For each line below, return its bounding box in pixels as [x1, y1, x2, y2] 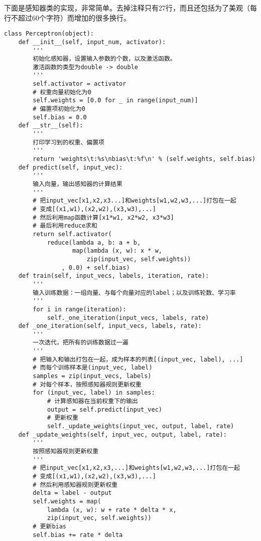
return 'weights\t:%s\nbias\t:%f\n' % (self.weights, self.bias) [33, 155, 256, 163]
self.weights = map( [33, 497, 101, 505]
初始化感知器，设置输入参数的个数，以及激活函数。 [33, 55, 176, 63]
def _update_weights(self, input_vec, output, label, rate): [18, 431, 227, 438]
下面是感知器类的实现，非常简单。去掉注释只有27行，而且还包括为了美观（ [4, 3, 250, 13]
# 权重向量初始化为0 [33, 88, 91, 96]
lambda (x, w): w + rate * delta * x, [47, 506, 177, 513]
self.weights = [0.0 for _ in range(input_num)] [33, 97, 198, 104]
